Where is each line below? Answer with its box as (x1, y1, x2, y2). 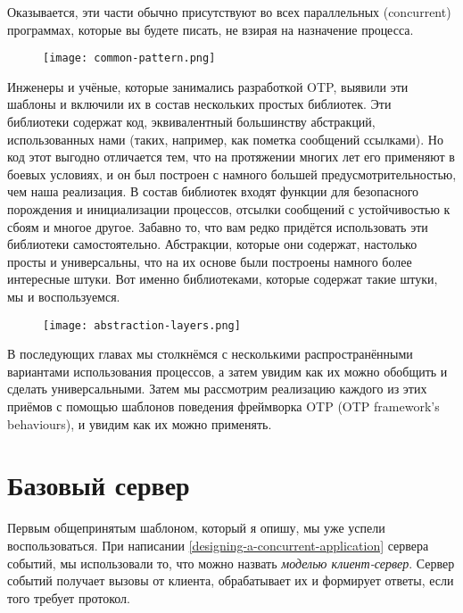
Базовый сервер (7, 467, 190, 503)
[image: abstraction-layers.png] (43, 319, 241, 332)
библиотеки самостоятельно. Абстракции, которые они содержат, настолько (7, 235, 418, 253)
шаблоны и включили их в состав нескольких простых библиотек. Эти (7, 95, 392, 113)
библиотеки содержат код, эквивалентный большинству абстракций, (7, 112, 376, 131)
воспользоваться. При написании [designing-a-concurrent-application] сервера (7, 535, 429, 554)
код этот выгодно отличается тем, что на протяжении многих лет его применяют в (7, 147, 455, 166)
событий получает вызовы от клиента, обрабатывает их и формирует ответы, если (7, 571, 454, 590)
